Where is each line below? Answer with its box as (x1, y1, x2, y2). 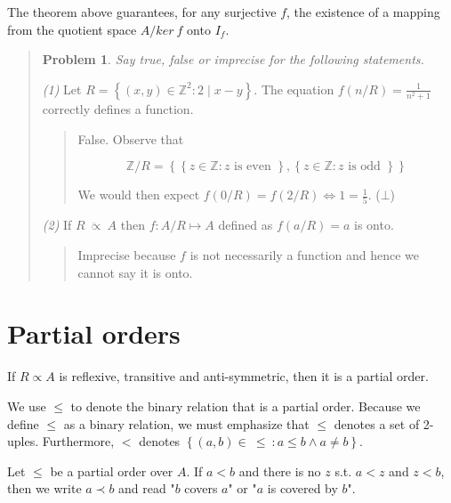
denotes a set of (334, 414, 420, 433)
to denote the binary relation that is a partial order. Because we (70, 396, 421, 415)
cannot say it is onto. (77, 263, 193, 281)
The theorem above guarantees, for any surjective (7, 3, 277, 20)
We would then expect (77, 185, 200, 204)
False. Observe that (77, 129, 184, 148)
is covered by (267, 479, 338, 498)
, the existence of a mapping (286, 3, 440, 20)
